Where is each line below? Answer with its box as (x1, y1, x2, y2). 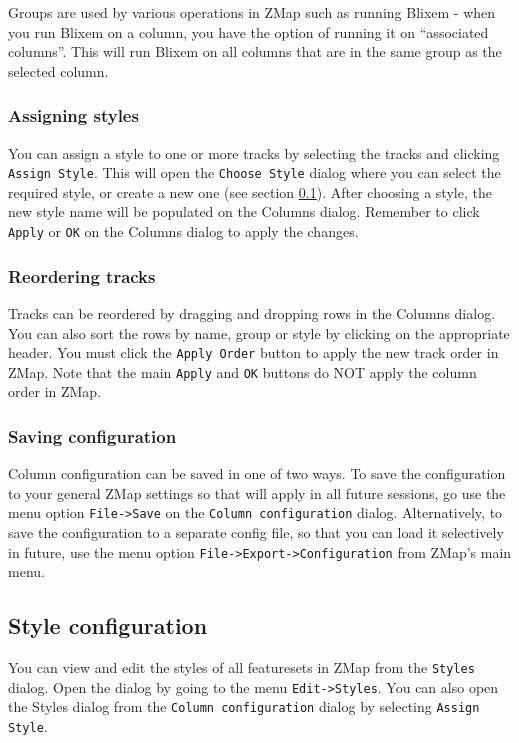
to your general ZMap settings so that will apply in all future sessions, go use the (8, 482, 506, 503)
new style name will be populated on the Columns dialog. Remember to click (8, 201, 480, 222)
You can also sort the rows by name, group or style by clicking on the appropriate (8, 322, 510, 343)
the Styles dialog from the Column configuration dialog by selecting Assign (8, 696, 480, 717)
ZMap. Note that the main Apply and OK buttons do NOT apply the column (8, 361, 477, 382)
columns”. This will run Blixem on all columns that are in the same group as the (8, 41, 502, 62)
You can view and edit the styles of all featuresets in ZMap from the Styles (8, 657, 475, 678)
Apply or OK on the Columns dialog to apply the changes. (8, 221, 359, 242)
